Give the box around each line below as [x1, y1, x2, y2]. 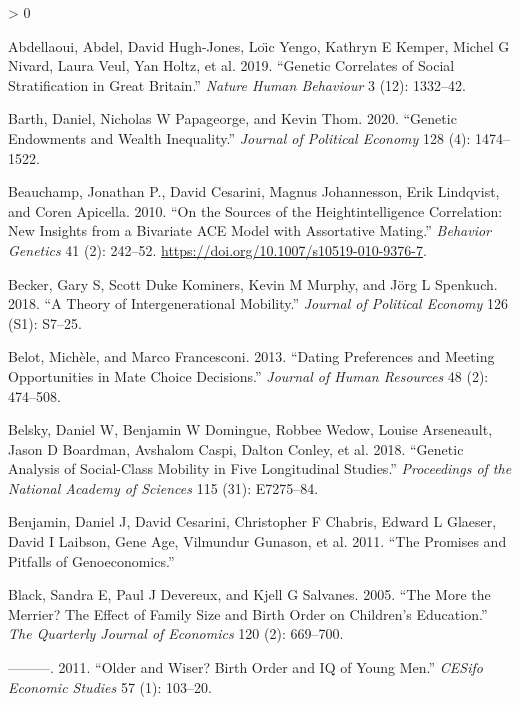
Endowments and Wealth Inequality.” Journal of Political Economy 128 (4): [8, 127, 471, 148]
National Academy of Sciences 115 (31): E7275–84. [8, 477, 319, 498]
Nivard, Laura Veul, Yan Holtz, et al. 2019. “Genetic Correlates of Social [8, 55, 455, 76]
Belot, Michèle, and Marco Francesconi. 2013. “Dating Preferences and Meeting [8, 346, 495, 367]
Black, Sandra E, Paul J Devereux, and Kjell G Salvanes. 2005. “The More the [8, 584, 491, 605]
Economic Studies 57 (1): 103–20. [8, 676, 212, 697]
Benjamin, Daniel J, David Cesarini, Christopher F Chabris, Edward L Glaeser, [8, 511, 497, 532]
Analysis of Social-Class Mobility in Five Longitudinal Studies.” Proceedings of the [8, 458, 512, 479]
